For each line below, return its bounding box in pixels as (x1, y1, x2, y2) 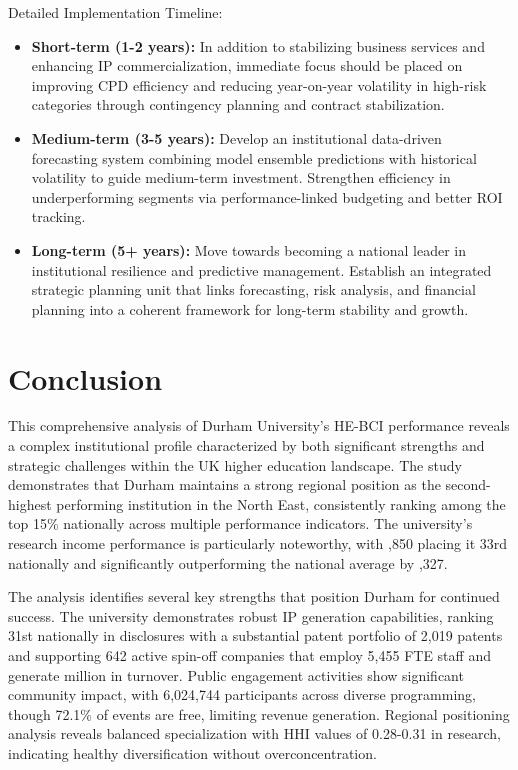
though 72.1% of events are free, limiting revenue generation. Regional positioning (8, 703, 510, 724)
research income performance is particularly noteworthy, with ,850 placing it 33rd (8, 533, 508, 553)
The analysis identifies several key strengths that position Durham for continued (8, 586, 500, 607)
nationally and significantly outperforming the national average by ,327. (8, 552, 448, 573)
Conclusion (8, 357, 163, 398)
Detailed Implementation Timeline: (8, 2, 223, 22)
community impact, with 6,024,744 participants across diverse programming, (8, 684, 476, 705)
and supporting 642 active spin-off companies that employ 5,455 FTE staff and (8, 644, 491, 665)
